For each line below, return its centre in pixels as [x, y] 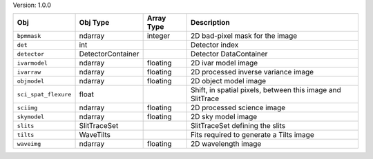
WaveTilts [95, 135]
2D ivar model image [224, 63]
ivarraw [29, 72]
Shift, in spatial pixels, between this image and [266, 90]
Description [210, 23]
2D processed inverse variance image [252, 72]
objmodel [31, 81]
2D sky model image [224, 117]
